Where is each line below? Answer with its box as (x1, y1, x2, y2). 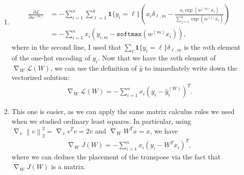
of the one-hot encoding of (11, 52, 90, 62)
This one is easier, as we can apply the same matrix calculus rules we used (11, 106, 235, 117)
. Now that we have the (98, 52, 168, 62)
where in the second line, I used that (11, 42, 121, 52)
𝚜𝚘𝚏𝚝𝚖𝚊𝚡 (116, 31, 142, 38)
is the (184, 42, 200, 52)
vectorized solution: (11, 72, 70, 82)
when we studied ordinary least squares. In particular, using (11, 116, 191, 126)
